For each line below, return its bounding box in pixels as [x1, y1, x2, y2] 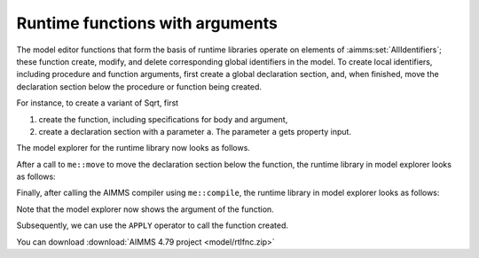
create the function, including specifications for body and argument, [38, 113, 288, 124]
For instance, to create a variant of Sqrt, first [16, 98, 179, 108]
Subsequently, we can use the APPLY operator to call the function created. [16, 220, 288, 231]
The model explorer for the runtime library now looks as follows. [16, 143, 250, 153]
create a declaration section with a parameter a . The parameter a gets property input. [38, 126, 352, 137]
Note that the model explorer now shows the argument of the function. [16, 204, 274, 215]
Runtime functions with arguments [16, 13, 279, 33]
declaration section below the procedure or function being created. [16, 81, 262, 92]
